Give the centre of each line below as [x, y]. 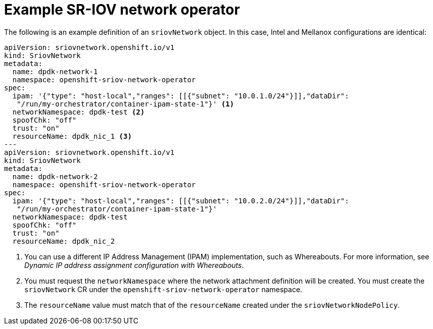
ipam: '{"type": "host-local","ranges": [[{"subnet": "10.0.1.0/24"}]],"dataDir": [181, 96]
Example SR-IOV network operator [122, 10]
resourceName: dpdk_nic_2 [64, 241]
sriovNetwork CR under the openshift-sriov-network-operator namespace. [163, 289]
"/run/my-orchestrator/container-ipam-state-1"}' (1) [126, 104]
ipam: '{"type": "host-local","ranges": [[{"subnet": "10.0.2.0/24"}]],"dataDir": [181, 201]
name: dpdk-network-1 [55, 71]
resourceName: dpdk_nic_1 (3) [72, 136]
